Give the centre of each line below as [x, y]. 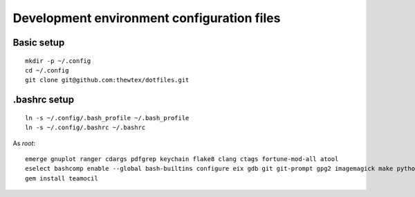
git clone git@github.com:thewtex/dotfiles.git [107, 80]
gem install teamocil [62, 178]
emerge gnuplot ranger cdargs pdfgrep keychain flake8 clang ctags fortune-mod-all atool [182, 159]
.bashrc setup [44, 100]
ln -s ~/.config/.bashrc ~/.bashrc [85, 128]
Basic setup [39, 43]
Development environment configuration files [147, 18]
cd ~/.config [47, 70]
